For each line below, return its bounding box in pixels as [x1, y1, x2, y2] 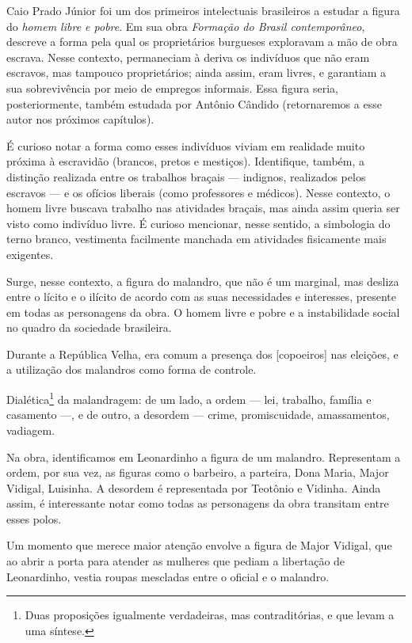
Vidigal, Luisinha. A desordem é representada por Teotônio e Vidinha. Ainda [6, 479, 381, 496]
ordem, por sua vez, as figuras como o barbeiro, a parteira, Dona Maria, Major [6, 464, 389, 481]
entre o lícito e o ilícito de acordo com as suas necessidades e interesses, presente [6, 288, 396, 305]
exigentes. [6, 245, 54, 262]
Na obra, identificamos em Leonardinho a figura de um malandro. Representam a [6, 448, 401, 465]
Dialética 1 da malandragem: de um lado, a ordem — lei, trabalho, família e [6, 389, 372, 407]
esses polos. [6, 510, 62, 527]
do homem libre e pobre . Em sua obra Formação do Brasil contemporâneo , [6, 17, 365, 34]
